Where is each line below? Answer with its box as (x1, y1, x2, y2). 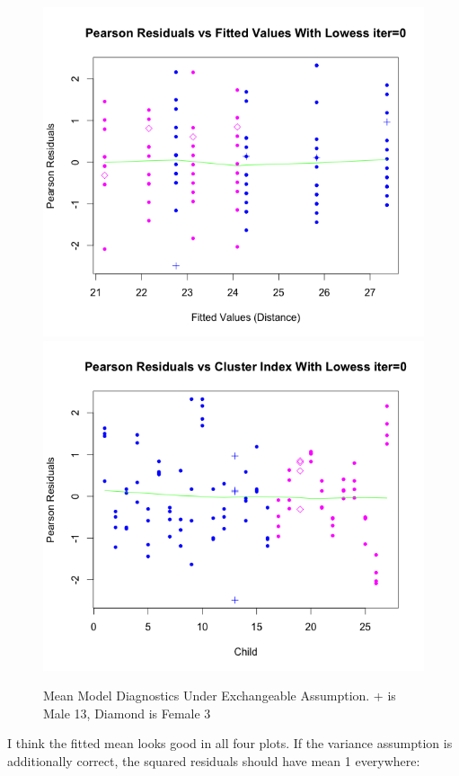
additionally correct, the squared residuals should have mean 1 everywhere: (7, 751, 420, 770)
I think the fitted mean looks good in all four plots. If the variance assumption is (7, 734, 453, 753)
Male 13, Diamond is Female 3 (43, 703, 211, 722)
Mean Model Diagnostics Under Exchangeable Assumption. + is (43, 686, 396, 705)
